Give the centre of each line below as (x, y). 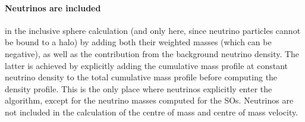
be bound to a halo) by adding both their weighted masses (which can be (138, 42)
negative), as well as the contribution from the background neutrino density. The (152, 53)
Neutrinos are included (53, 7)
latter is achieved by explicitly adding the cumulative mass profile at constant (146, 65)
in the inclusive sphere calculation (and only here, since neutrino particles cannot (153, 30)
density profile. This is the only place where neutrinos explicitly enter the (139, 88)
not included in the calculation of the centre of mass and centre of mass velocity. (152, 112)
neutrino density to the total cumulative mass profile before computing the (141, 77)
